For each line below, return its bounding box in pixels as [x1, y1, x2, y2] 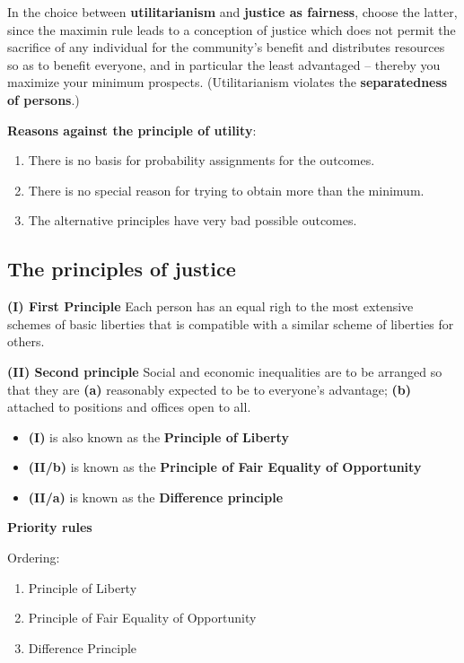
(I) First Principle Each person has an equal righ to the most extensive [7, 297, 414, 316]
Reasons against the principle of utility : [7, 120, 257, 139]
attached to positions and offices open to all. [7, 397, 251, 416]
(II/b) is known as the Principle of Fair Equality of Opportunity [28, 458, 422, 476]
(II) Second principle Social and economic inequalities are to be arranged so [7, 362, 442, 380]
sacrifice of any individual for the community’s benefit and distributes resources [7, 38, 445, 57]
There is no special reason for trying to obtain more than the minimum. [28, 180, 425, 199]
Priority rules [7, 518, 92, 537]
